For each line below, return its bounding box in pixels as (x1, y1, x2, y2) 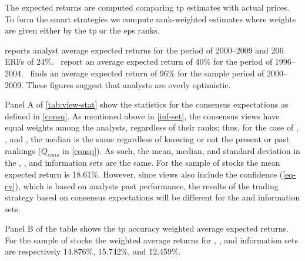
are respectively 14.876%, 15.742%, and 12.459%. (5, 245, 181, 257)
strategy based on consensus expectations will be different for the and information (5, 191, 300, 203)
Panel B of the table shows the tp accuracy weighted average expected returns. (5, 222, 289, 235)
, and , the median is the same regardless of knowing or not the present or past (5, 132, 290, 145)
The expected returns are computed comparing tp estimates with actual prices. (5, 1, 290, 13)
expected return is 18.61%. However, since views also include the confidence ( (5, 168, 283, 180)
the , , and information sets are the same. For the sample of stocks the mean (5, 156, 280, 169)
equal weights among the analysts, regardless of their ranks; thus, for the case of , (5, 121, 299, 133)
